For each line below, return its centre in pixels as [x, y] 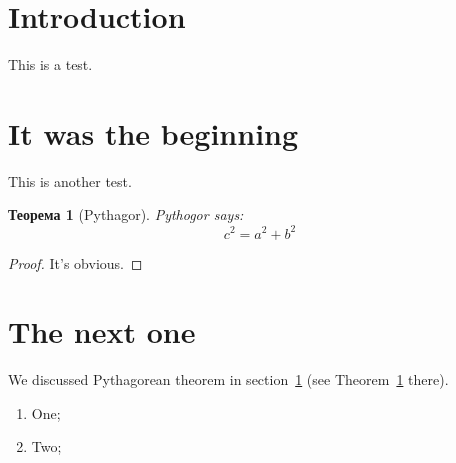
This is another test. [70, 180]
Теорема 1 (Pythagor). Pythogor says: [126, 214]
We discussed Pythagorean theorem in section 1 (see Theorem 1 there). [228, 379]
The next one [102, 331]
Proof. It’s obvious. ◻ [75, 262]
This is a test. [50, 64]
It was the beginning [153, 132]
